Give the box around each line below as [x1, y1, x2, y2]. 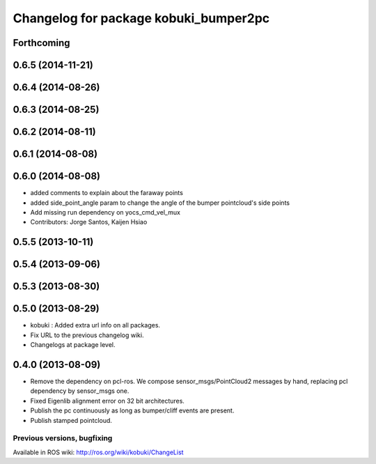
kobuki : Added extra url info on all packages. [30, 321, 160, 330]
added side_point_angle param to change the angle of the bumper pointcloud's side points [30, 199, 290, 207]
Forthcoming [13, 37, 70, 49]
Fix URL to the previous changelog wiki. [30, 331, 144, 339]
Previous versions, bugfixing [13, 433, 113, 443]
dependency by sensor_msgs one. [30, 387, 130, 395]
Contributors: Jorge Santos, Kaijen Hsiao [30, 218, 148, 226]
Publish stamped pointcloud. [30, 416, 113, 424]
